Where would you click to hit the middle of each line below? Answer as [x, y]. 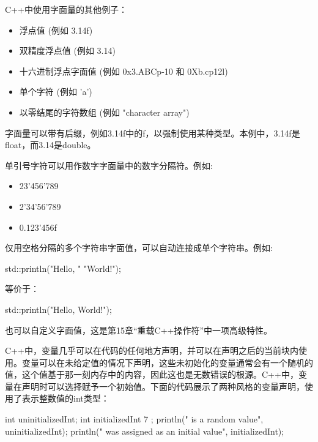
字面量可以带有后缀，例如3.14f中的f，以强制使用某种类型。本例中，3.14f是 [153, 133]
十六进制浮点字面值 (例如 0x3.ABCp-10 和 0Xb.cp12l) [124, 71]
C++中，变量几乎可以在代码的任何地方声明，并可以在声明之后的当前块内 [152, 350]
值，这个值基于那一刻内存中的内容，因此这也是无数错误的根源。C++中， [152, 374]
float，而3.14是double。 [50, 145]
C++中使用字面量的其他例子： [66, 9]
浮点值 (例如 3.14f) [56, 30]
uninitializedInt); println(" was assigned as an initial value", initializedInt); [145, 431]
